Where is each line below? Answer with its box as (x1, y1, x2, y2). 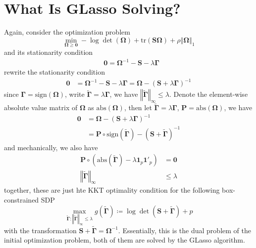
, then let (124, 102, 152, 113)
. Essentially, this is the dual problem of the (118, 225, 251, 235)
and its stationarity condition (4, 46, 93, 57)
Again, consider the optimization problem (4, 27, 130, 37)
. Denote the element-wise (169, 89, 248, 99)
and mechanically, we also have (4, 142, 98, 152)
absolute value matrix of (4, 102, 78, 113)
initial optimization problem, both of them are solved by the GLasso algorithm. (4, 235, 245, 245)
